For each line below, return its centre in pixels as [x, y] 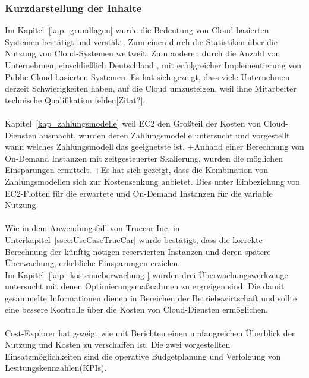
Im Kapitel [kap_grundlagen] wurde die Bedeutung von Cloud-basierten [137, 30]
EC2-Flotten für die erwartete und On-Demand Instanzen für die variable [139, 193]
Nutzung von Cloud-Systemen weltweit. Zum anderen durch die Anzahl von [143, 53]
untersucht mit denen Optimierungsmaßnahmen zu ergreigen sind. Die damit [145, 286]
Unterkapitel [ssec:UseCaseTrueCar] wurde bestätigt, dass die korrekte [134, 239]
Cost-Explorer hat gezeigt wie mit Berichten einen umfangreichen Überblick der [150, 333]
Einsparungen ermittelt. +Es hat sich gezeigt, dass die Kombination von [137, 170]
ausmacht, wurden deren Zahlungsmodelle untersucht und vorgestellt [165, 135]
